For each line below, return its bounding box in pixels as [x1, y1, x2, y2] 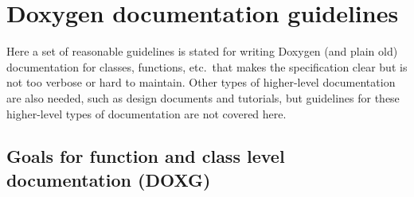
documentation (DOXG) [6, 167, 211, 191]
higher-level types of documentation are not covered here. [6, 105, 287, 122]
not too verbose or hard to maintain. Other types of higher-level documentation [6, 74, 396, 91]
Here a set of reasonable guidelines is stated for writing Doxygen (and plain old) [6, 43, 398, 60]
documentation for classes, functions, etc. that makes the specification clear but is [6, 58, 408, 75]
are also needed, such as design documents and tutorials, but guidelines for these [6, 89, 400, 106]
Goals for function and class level [6, 144, 285, 168]
